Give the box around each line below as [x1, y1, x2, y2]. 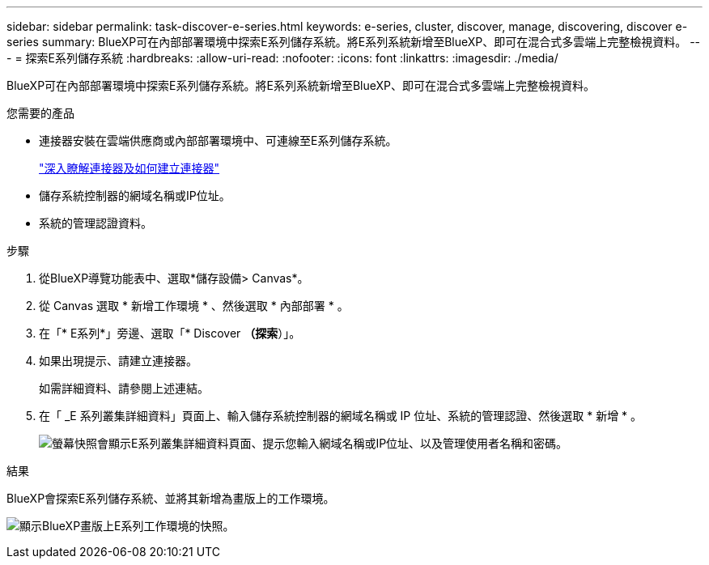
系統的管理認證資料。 [39, 216, 152, 230]
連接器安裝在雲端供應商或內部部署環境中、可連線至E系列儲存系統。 [39, 134, 397, 147]
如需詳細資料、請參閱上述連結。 [39, 381, 209, 395]
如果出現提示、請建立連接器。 [39, 354, 197, 367]
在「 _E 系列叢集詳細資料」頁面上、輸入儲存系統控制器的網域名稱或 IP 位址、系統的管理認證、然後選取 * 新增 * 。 [39, 409, 643, 423]
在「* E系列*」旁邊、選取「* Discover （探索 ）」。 [39, 326, 301, 340]
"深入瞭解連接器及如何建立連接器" [39, 161, 220, 175]
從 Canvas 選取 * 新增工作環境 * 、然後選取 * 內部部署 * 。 [39, 299, 349, 312]
